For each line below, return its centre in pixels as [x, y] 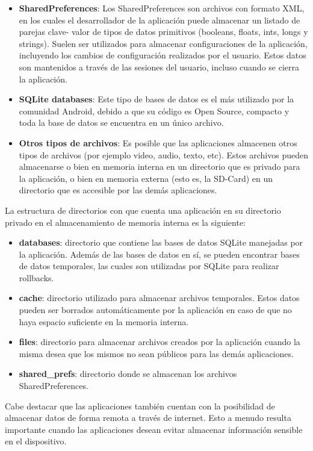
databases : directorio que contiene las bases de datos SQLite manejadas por [161, 242]
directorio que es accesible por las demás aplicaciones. [118, 190]
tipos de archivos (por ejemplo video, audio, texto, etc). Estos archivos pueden [163, 154]
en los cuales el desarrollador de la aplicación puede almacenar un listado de [160, 20]
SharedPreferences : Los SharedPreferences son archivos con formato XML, [162, 8]
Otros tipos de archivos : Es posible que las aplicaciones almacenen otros [158, 142]
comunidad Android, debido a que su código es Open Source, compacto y [154, 110]
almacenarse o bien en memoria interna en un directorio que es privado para [160, 166]
